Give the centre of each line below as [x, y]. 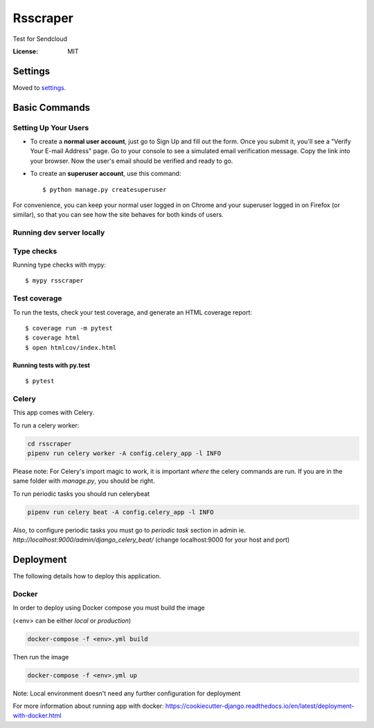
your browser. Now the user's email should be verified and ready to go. [132, 161]
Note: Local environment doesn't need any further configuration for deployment [127, 693]
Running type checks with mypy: [60, 265]
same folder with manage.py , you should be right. [84, 481]
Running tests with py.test [51, 365]
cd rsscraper [50, 444]
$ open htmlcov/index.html [71, 347]
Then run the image [41, 657]
